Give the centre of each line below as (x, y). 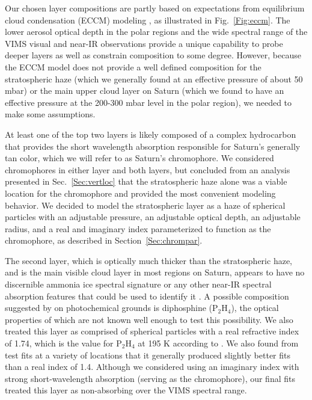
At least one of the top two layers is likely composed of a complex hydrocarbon (151, 134)
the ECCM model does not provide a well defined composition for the (133, 66)
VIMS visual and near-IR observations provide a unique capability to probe (144, 43)
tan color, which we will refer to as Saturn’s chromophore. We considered (139, 158)
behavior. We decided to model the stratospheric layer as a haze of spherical (145, 205)
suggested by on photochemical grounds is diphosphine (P (112, 308)
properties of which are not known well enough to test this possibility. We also (149, 319)
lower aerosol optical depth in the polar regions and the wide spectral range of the (156, 32)
